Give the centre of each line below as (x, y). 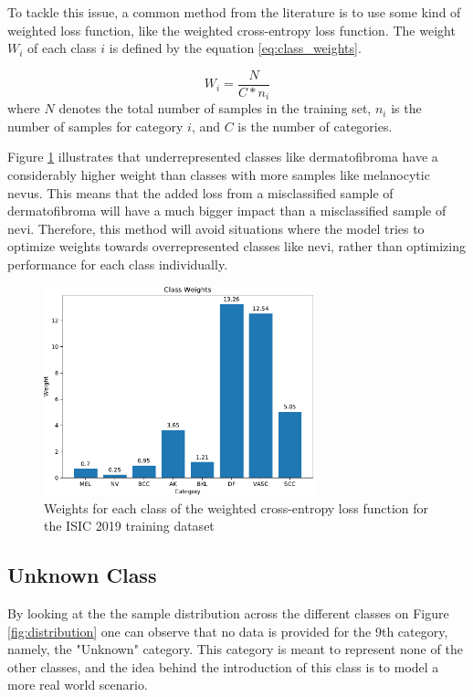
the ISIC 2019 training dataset (129, 526)
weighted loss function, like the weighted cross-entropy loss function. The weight (231, 30)
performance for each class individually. (118, 264)
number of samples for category (95, 126)
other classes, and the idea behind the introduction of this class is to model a (223, 666)
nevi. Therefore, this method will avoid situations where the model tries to (216, 228)
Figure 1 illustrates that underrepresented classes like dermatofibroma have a (223, 157)
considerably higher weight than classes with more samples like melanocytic (219, 175)
